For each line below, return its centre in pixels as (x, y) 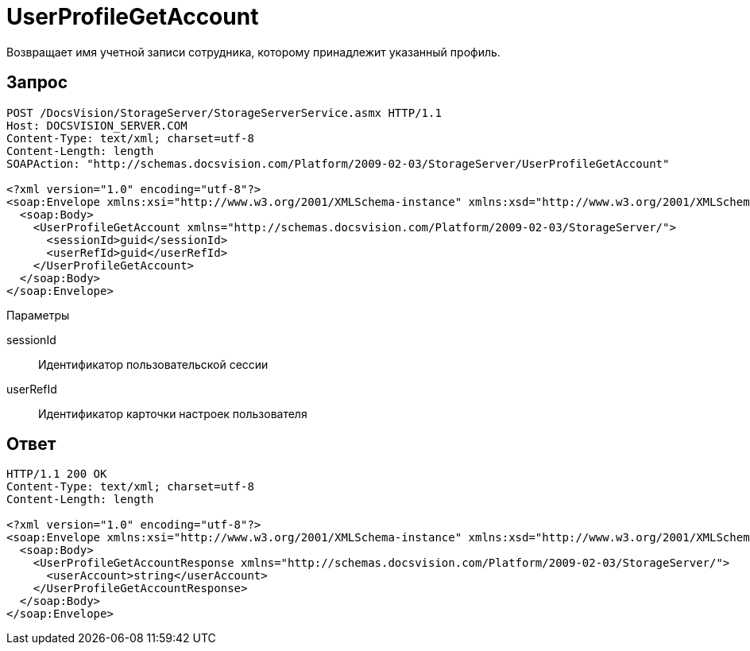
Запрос (37, 83)
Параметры (38, 315)
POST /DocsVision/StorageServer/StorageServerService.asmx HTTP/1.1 (224, 112)
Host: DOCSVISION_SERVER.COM (97, 125)
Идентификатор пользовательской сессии (153, 364)
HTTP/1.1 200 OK (57, 474)
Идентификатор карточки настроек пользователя (173, 413)
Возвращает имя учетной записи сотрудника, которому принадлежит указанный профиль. (253, 52)
